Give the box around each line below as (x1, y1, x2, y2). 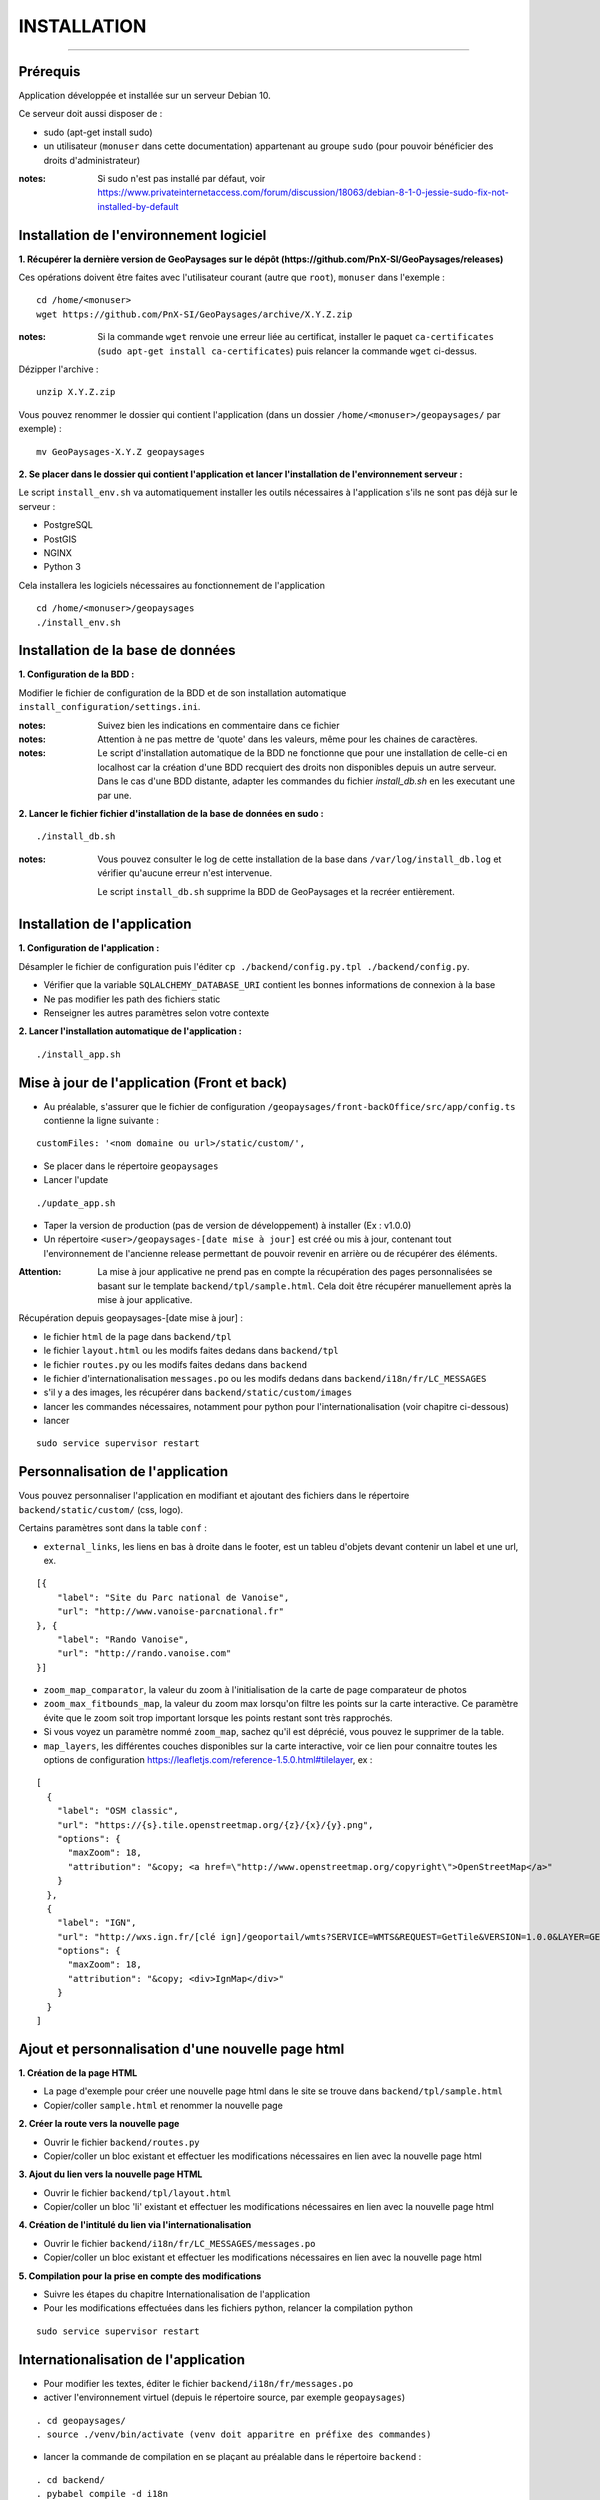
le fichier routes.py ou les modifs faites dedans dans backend (43, 1358, 308, 1370)
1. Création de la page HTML (18, 2066, 138, 2079)
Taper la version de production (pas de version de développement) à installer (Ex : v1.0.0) (43, 1220, 412, 1231)
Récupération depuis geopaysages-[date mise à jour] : (18, 1312, 244, 1324)
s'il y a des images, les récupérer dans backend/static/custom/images (43, 1386, 353, 1399)
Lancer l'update (43, 1174, 109, 1186)
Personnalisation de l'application (18, 1463, 229, 1480)
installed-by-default (97, 200, 179, 212)
